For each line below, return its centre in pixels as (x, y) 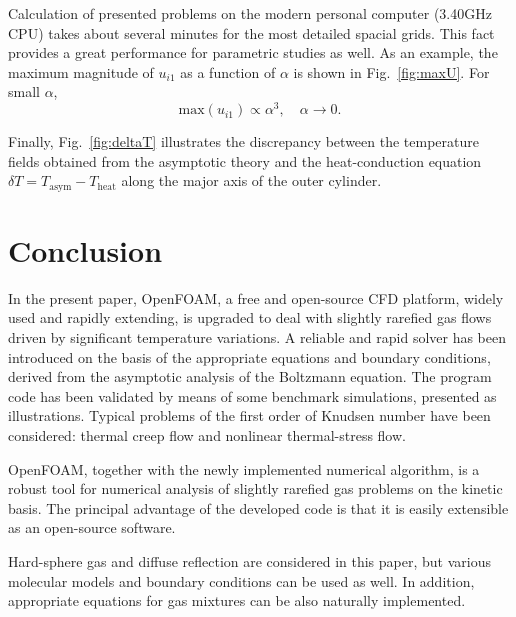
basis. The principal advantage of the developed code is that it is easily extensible (258, 507)
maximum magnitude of (81, 71)
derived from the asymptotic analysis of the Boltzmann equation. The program (250, 376)
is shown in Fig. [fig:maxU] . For (391, 71)
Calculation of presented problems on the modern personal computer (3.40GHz (250, 13)
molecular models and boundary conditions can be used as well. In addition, (241, 580)
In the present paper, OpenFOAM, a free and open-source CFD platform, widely (256, 297)
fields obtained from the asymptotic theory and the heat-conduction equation (245, 160)
